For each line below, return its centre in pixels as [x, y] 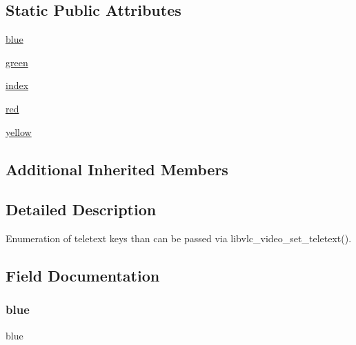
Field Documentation [83, 276]
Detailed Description [81, 209]
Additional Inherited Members [117, 169]
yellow [19, 131]
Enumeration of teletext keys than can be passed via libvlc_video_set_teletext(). [179, 238]
